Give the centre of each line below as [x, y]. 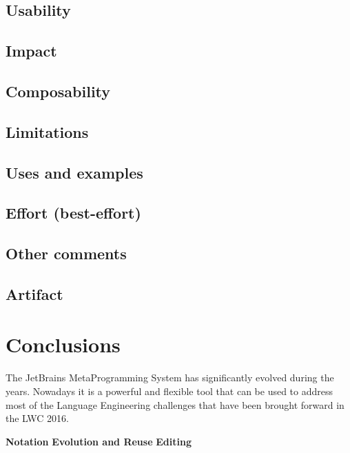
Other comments [66, 253]
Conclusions [63, 344]
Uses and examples [74, 172]
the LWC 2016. [37, 418]
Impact [31, 51]
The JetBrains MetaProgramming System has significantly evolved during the [170, 377]
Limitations [47, 131]
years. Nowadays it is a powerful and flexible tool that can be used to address [169, 391]
